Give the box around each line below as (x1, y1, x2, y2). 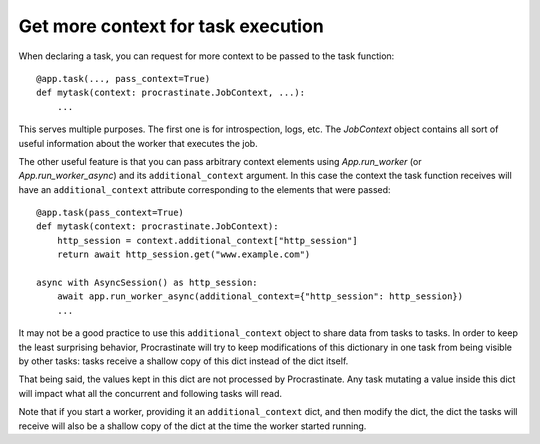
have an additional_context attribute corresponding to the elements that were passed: (18, 183, 391, 195)
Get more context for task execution (18, 15, 324, 37)
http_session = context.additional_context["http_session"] (56, 235, 359, 246)
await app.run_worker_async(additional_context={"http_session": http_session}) (56, 291, 464, 302)
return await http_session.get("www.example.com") (56, 249, 311, 260)
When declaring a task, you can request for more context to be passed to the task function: (18, 50, 395, 62)
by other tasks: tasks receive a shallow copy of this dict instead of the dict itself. (18, 355, 349, 367)
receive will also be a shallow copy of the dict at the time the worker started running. (18, 420, 367, 432)
